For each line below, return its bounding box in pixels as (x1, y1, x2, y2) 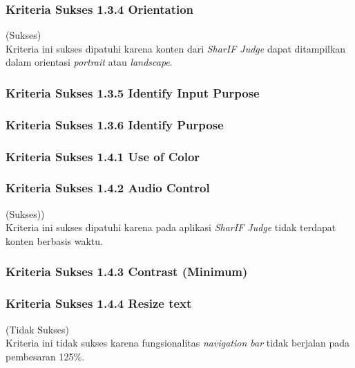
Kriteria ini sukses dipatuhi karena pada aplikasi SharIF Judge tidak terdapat (6, 220, 336, 234)
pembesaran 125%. (6, 349, 85, 363)
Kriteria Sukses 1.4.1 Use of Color (6, 147, 200, 165)
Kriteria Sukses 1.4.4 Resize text (6, 295, 192, 312)
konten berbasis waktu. (6, 233, 103, 248)
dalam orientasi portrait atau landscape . (6, 55, 173, 69)
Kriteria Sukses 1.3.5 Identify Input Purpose (6, 84, 260, 101)
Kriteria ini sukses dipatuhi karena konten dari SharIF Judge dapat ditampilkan (6, 41, 346, 55)
